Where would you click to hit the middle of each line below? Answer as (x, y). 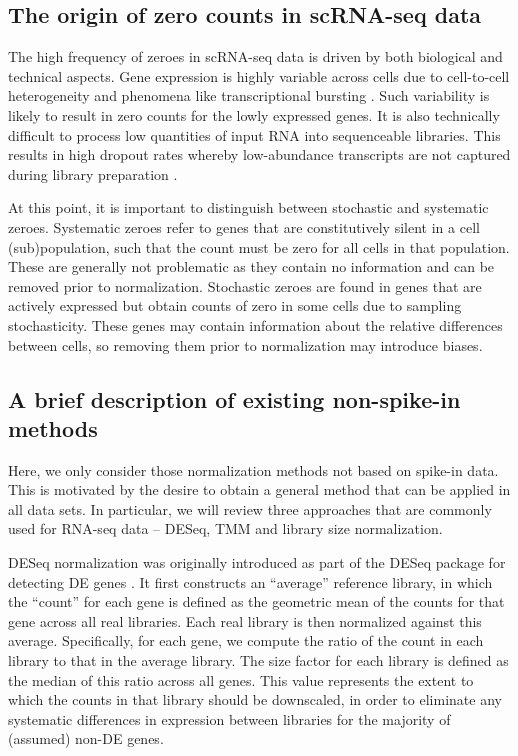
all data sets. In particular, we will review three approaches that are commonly (250, 508)
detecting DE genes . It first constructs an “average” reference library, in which (250, 581)
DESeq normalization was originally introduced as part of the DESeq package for (257, 562)
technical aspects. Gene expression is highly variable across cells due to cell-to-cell (259, 75)
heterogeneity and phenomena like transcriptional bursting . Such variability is (249, 95)
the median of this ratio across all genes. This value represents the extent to (241, 679)
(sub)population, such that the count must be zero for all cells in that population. (259, 246)
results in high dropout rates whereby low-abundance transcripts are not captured (259, 154)
